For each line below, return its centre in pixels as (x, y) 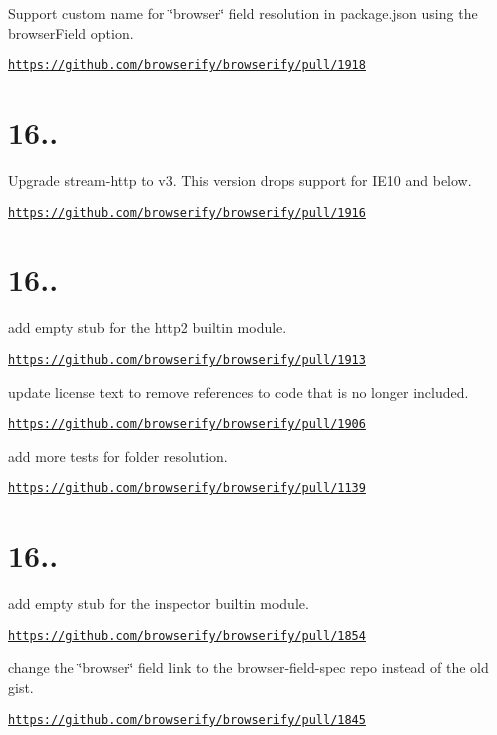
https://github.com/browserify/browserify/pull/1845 (187, 719)
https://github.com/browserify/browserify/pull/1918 (187, 65)
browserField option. (71, 32)
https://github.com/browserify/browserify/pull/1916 (187, 212)
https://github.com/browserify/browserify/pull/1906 (187, 424)
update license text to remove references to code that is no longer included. (238, 391)
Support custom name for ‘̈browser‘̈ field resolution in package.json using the (243, 13)
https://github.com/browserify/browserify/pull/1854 (187, 635)
